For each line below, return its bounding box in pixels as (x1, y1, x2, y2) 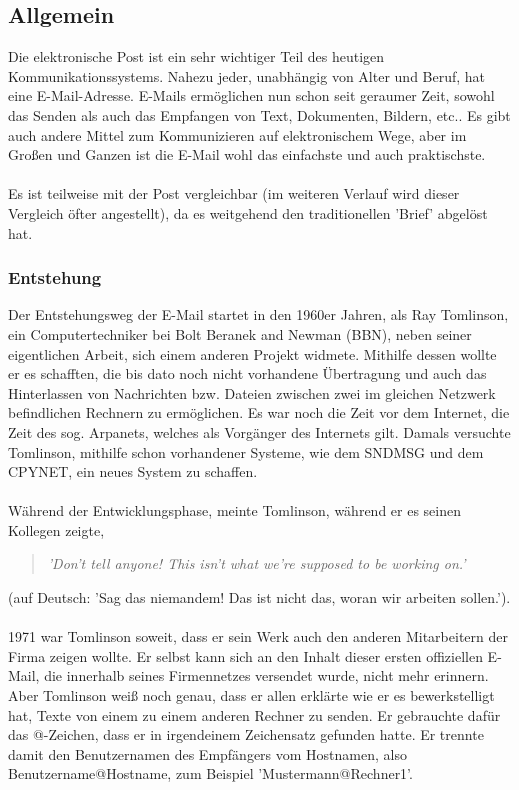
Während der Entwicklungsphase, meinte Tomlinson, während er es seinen (8, 500, 462, 521)
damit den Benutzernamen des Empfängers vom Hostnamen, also (8, 743, 407, 764)
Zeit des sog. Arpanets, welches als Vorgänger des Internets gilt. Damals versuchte (8, 421, 511, 442)
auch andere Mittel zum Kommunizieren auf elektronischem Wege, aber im (8, 124, 467, 145)
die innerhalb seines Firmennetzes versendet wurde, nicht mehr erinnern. (44, 665, 489, 686)
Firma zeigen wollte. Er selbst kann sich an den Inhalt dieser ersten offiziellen (8, 645, 483, 666)
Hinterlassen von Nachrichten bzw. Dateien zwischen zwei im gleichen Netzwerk (8, 382, 496, 403)
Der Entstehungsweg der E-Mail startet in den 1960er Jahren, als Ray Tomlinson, (8, 304, 509, 325)
